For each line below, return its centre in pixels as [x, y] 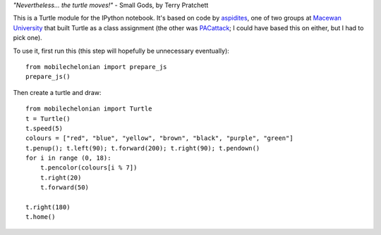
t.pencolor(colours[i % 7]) [89, 168]
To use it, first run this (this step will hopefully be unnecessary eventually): [121, 51]
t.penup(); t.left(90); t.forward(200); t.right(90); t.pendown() [143, 148]
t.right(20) [61, 177]
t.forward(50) [65, 188]
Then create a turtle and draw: [57, 92]
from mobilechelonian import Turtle [89, 109]
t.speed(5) [44, 128]
